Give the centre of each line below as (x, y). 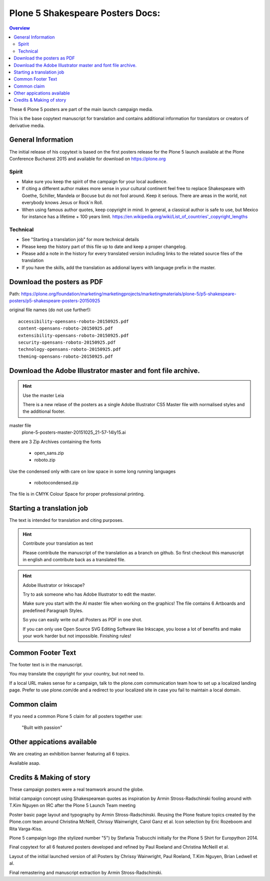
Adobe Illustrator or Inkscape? (54, 585)
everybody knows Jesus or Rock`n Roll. (62, 203)
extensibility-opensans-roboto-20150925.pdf (74, 335)
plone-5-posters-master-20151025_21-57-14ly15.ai (74, 432)
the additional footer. (44, 411)
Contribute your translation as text (58, 543)
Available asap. (25, 763)
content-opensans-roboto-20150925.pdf (66, 328)
